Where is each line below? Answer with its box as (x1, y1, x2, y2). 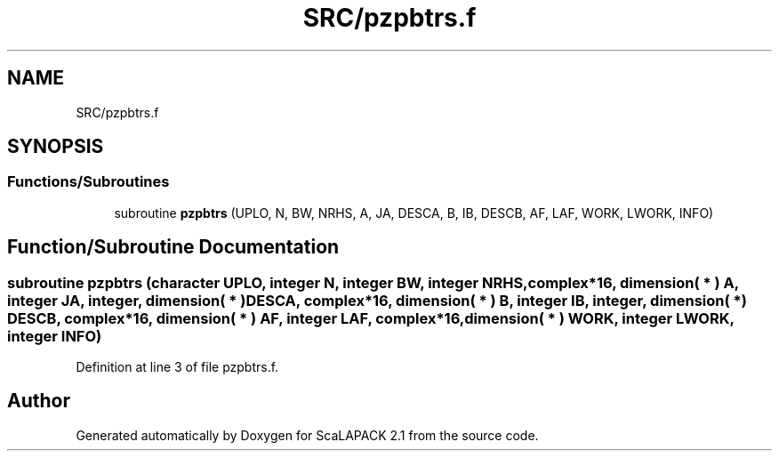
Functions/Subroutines (7, 173, 170, 191)
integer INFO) (7, 326, 102, 345)
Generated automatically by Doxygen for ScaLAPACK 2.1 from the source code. (76, 427, 539, 443)
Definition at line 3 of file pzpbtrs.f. (76, 359, 279, 375)
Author (7, 390, 70, 413)
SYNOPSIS (7, 135, 104, 158)
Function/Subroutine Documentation (7, 236, 340, 259)
